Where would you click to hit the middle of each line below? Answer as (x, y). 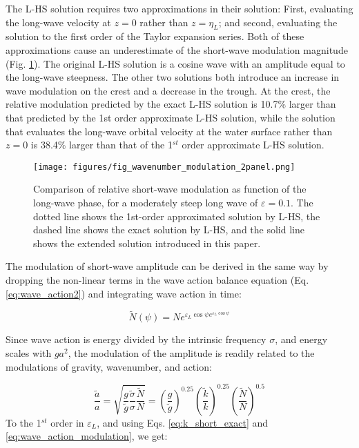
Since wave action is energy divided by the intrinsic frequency (136, 339)
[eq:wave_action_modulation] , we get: (87, 436)
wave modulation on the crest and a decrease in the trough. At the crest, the (168, 90)
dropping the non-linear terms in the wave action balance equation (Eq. (157, 279)
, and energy (301, 339)
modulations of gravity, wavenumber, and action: (109, 366)
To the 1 (23, 422)
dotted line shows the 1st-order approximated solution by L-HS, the (177, 216)
